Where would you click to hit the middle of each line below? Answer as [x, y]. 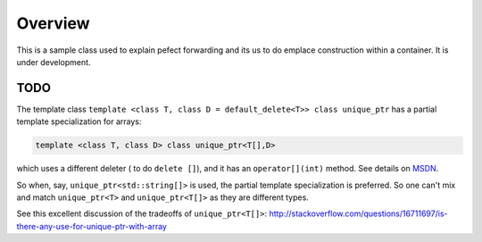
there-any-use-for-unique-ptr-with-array [91, 226]
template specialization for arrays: [79, 121]
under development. [54, 62]
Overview [53, 23]
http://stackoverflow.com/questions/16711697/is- [358, 213]
